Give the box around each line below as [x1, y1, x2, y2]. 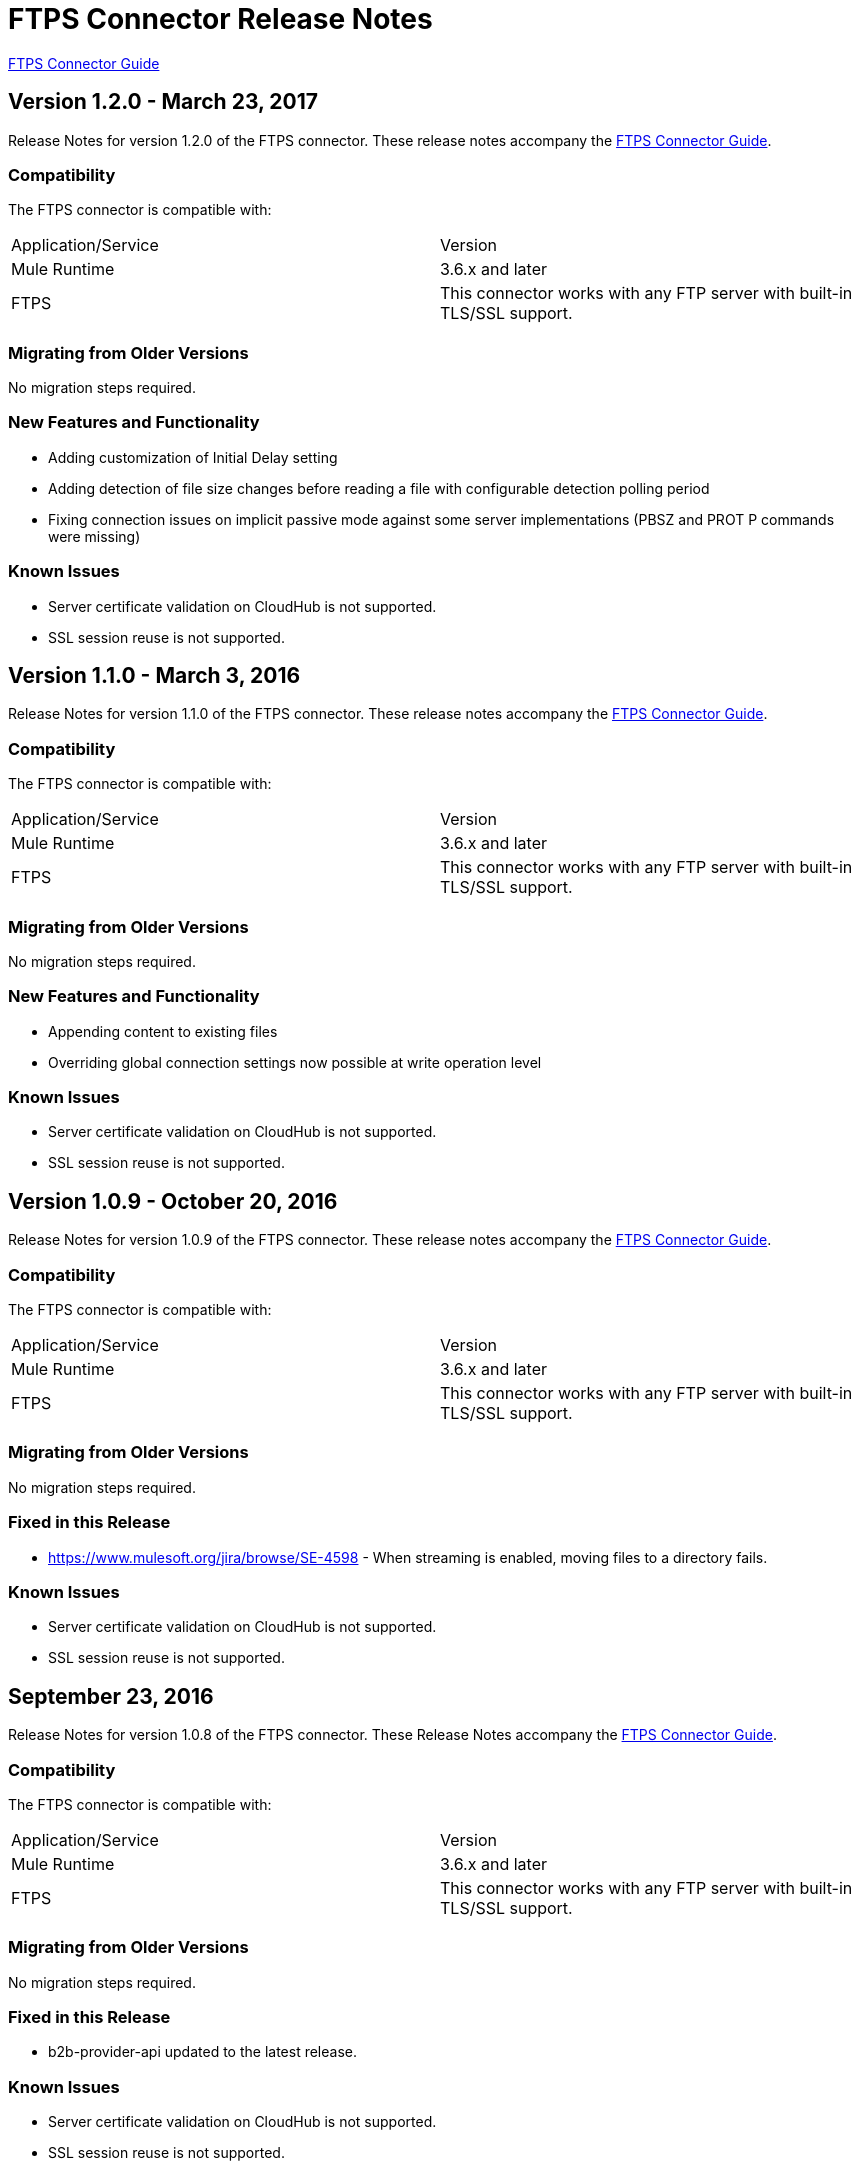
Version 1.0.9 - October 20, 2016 [8, 1188, 338, 1214]
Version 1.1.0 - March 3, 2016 [8, 663, 301, 689]
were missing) [48, 527, 141, 545]
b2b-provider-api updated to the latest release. [48, 2043, 357, 2061]
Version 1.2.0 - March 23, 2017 [8, 89, 318, 115]
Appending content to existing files [48, 1022, 278, 1040]
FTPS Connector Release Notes [8, 2, 433, 36]
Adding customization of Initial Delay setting [48, 448, 338, 466]
